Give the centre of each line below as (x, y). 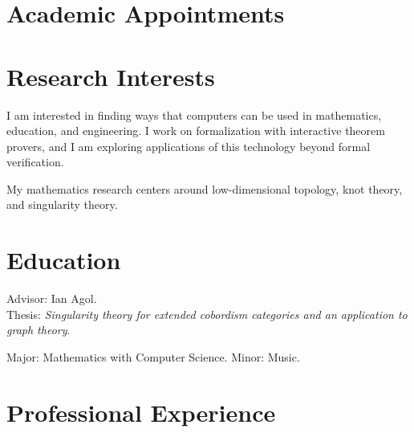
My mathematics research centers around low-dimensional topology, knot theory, (205, 188)
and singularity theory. (62, 204)
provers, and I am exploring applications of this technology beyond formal (189, 146)
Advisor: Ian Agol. (52, 298)
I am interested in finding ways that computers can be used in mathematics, (194, 114)
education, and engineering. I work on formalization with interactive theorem (196, 131)
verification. (35, 162)
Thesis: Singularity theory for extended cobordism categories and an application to (207, 314)
